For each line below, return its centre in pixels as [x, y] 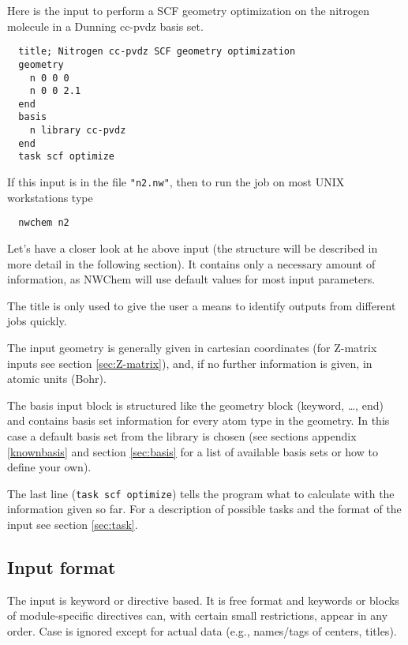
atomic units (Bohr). [57, 379]
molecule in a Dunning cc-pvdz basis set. [105, 26]
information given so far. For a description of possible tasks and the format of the [204, 509]
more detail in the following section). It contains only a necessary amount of [191, 263]
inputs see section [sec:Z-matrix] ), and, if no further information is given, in [190, 363]
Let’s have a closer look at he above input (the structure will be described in [193, 248]
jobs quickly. [37, 321]
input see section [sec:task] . [73, 524]
